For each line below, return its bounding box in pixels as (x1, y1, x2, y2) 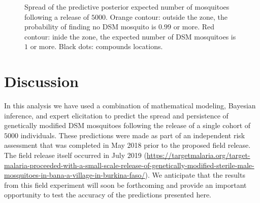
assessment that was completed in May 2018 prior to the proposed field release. (4, 140, 251, 150)
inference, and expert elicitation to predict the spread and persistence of (4, 110, 229, 120)
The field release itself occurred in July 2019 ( (4, 150, 147, 160)
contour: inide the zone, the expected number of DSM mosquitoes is (24, 31, 236, 42)
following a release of (24, 11, 89, 22)
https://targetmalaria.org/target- (146, 150, 250, 160)
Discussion (4, 71, 79, 92)
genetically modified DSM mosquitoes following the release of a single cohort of (4, 120, 251, 131)
